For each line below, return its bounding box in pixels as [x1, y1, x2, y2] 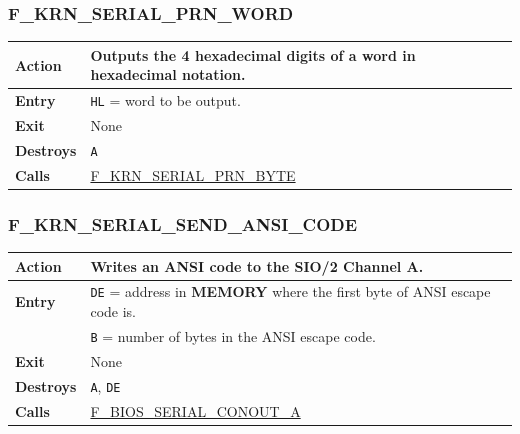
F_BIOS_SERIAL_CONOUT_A [90, 400, 301, 421]
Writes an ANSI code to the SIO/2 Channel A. [90, 255, 424, 276]
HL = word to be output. [90, 90, 241, 111]
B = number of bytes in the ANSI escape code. [90, 325, 376, 346]
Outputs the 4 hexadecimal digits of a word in [90, 44, 416, 65]
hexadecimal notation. [90, 64, 246, 85]
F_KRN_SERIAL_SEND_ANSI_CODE [8, 211, 358, 236]
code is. [90, 301, 137, 322]
